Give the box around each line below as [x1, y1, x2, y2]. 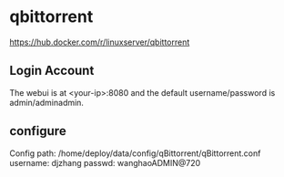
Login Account [9, 63, 95, 78]
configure [9, 123, 66, 139]
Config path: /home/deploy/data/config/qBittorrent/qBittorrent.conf [9, 148, 261, 159]
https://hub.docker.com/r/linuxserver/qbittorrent [9, 36, 190, 47]
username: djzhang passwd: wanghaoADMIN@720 [9, 157, 201, 168]
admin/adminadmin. [9, 97, 85, 108]
